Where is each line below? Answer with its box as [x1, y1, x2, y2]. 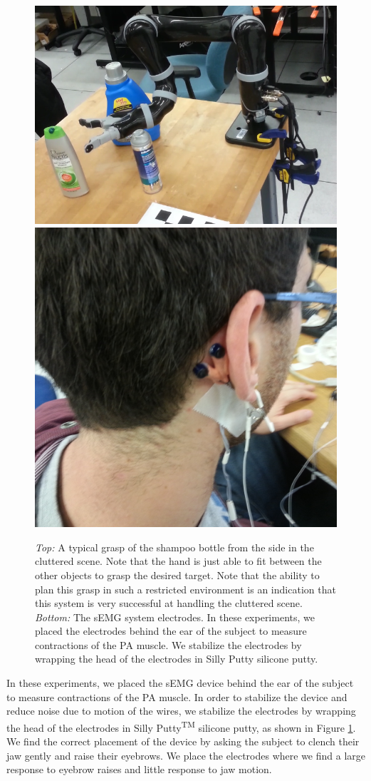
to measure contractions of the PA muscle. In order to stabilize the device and [6, 689, 348, 704]
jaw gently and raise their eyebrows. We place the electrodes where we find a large [6, 747, 366, 762]
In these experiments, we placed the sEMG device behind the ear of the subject [6, 675, 354, 690]
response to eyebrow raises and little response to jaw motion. [6, 762, 272, 777]
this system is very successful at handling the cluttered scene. [35, 596, 303, 611]
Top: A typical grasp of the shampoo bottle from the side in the [35, 539, 314, 554]
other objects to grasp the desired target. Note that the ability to [35, 567, 320, 582]
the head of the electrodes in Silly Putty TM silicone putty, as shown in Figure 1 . [6, 718, 356, 735]
